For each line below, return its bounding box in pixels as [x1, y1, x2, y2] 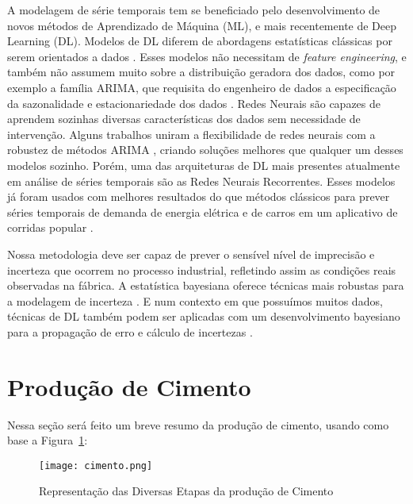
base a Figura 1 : [7, 432, 88, 448]
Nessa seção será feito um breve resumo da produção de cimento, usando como [7, 416, 389, 433]
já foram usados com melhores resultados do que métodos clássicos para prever [7, 188, 390, 205]
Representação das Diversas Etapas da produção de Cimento [39, 483, 334, 499]
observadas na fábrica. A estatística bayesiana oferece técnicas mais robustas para [7, 277, 404, 294]
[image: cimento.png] [39, 460, 153, 471]
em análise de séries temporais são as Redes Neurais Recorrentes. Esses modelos [7, 172, 396, 189]
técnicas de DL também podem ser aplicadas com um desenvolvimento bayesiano [7, 308, 400, 325]
